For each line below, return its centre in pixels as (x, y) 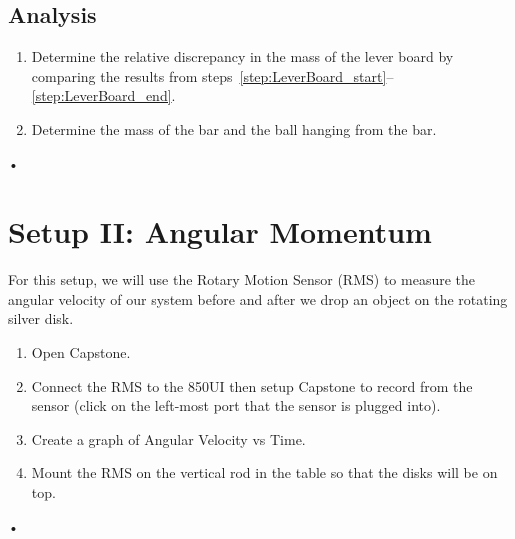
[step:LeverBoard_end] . (103, 95)
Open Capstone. (81, 352)
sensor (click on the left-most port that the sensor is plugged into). (236, 405)
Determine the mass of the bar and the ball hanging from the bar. (234, 128)
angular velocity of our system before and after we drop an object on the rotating (258, 298)
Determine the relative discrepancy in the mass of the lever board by (242, 56)
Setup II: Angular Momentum (220, 231)
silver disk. (41, 318)
